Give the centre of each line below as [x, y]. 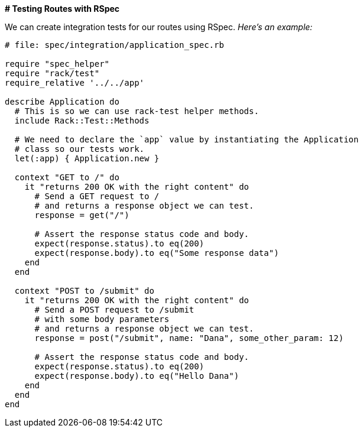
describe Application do [62, 102]
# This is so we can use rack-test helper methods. [137, 111]
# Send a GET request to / [97, 196]
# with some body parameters [102, 319]
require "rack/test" [52, 73]
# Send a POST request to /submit [114, 310]
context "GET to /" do [67, 177]
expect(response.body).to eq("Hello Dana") [137, 376]
